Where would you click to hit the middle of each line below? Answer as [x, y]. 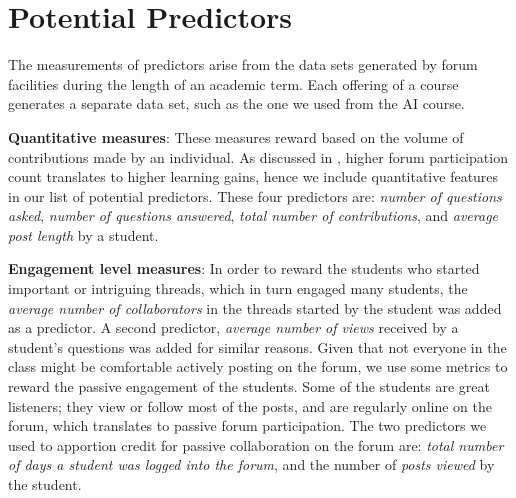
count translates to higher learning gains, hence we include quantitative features [253, 176]
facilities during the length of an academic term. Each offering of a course [233, 83]
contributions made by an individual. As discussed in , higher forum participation [258, 156]
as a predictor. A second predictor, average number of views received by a [233, 327]
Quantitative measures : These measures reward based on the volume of [236, 136]
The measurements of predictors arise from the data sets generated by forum [243, 64]
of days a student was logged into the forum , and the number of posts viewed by [251, 464]
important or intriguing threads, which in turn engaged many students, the [238, 288]
